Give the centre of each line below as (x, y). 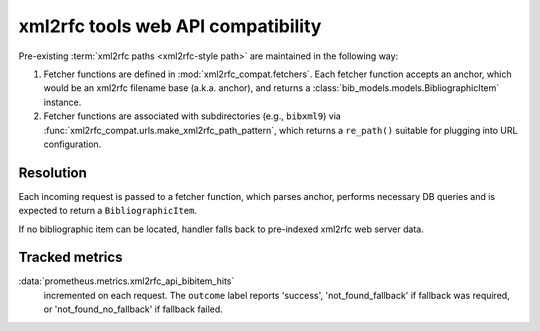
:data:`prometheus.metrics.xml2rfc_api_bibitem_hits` (126, 281)
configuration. (72, 144)
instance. (62, 102)
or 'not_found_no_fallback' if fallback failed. (133, 309)
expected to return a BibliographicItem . (108, 211)
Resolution (52, 172)
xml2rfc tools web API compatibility (170, 26)
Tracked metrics (70, 257)
